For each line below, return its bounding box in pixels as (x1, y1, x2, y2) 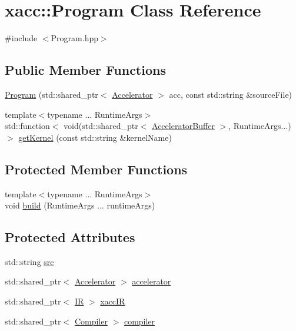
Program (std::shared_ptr (5, 88, 98, 100)
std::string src (5, 255, 54, 267)
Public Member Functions (5, 61, 166, 79)
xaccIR (100, 295, 125, 307)
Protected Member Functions (5, 160, 188, 178)
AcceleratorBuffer (152, 120, 215, 132)
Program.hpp (51, 32, 98, 44)
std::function (5, 120, 50, 132)
